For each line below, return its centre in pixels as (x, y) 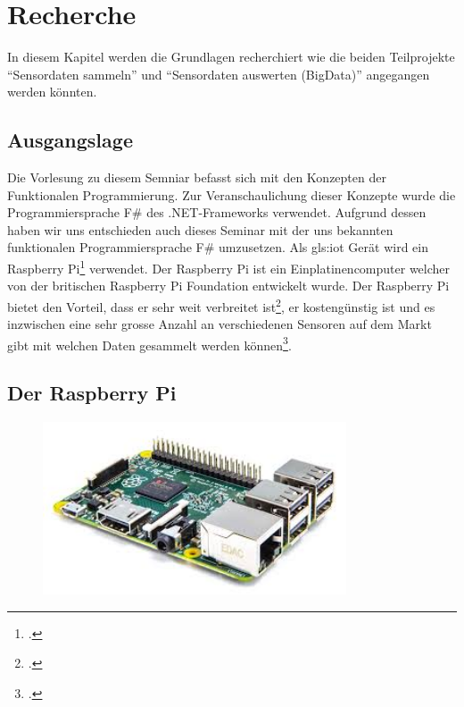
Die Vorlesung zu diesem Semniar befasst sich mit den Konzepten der (197, 177)
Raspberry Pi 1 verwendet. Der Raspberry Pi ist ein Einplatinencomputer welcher (229, 267)
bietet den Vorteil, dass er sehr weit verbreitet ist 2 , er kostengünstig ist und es (221, 305)
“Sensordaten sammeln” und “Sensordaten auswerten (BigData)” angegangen (219, 74)
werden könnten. (52, 92)
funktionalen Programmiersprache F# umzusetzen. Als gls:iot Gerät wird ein (218, 247)
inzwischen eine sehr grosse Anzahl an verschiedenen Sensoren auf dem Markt (220, 324)
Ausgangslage (70, 140)
